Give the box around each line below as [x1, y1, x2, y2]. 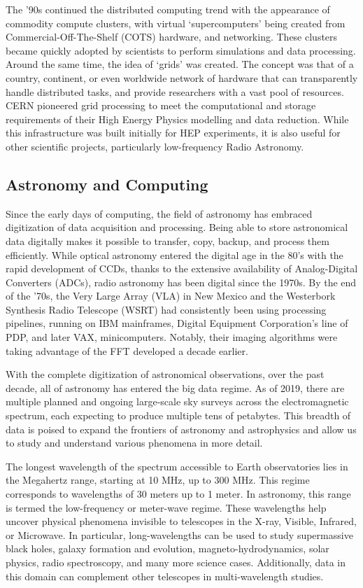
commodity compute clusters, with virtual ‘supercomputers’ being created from [6, 15, 346, 30]
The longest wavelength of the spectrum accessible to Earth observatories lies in [6, 458, 348, 473]
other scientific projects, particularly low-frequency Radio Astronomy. [6, 139, 304, 153]
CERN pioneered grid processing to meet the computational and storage [6, 98, 316, 113]
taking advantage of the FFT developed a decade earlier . [6, 343, 248, 358]
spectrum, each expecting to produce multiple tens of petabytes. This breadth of [6, 408, 351, 423]
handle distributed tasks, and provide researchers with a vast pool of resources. [6, 84, 344, 99]
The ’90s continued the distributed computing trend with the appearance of [6, 2, 330, 16]
